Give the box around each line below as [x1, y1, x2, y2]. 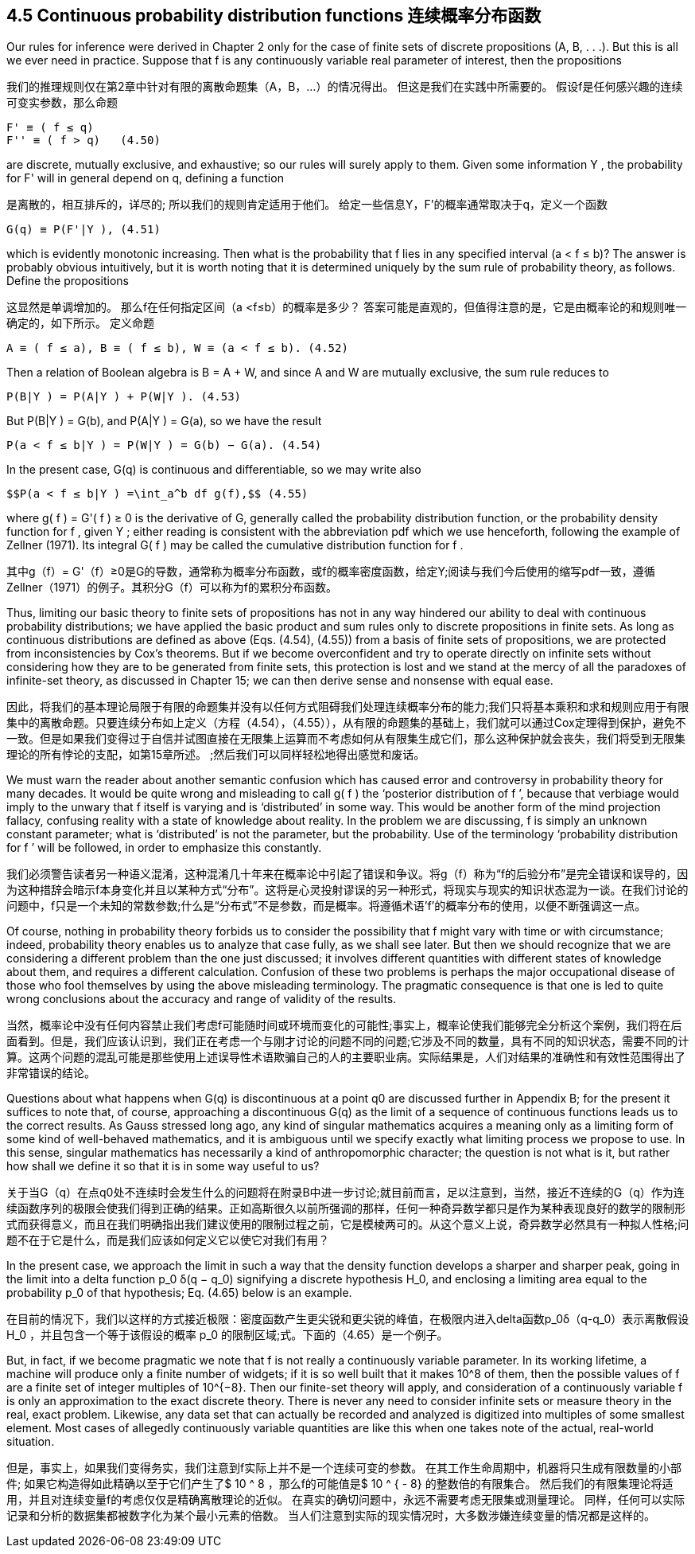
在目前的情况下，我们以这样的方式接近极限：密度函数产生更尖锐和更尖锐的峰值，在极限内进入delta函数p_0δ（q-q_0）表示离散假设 [6, 1312, 689, 1326]
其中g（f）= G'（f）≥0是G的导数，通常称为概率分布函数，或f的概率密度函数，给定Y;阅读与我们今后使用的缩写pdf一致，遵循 [6, 564, 655, 579]
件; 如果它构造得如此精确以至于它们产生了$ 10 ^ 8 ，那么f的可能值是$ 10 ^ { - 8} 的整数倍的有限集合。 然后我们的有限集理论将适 [6, 1477, 674, 1491]
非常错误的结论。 [6, 1066, 95, 1080]
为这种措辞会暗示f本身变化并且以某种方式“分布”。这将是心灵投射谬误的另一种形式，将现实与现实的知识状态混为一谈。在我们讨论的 [6, 883, 689, 897]
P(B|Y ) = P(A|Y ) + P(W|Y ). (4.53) [6, 390, 242, 404]
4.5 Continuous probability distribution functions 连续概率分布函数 [6, 6, 542, 25]
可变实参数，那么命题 [6, 96, 118, 110]
